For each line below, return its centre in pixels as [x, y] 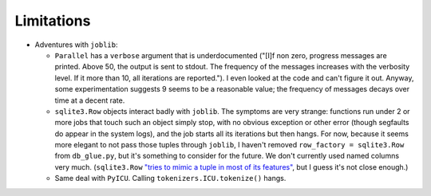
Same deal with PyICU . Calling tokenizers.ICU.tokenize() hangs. [170, 178]
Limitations [53, 21]
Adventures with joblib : [76, 45]
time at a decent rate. [90, 100]
